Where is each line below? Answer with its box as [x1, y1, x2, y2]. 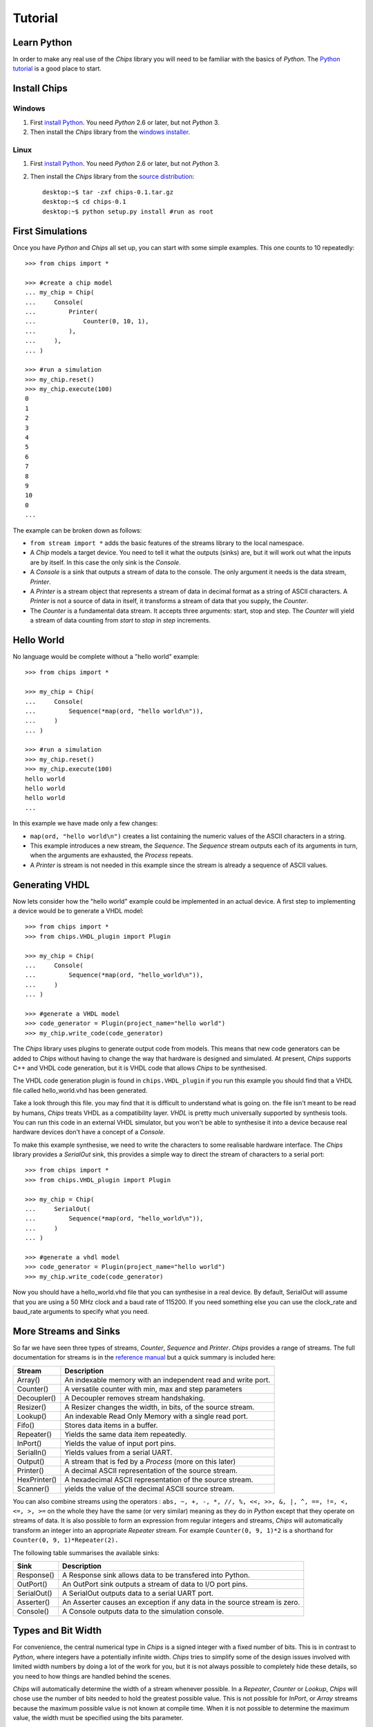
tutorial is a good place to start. [12, 64, 102, 73]
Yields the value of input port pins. [64, 1438, 176, 1448]
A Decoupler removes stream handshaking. [64, 1393, 205, 1402]
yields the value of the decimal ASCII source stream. [64, 1484, 235, 1494]
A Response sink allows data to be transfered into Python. [62, 1570, 250, 1580]
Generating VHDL [12, 879, 90, 890]
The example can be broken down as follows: [12, 526, 142, 535]
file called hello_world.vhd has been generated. [12, 1086, 148, 1094]
